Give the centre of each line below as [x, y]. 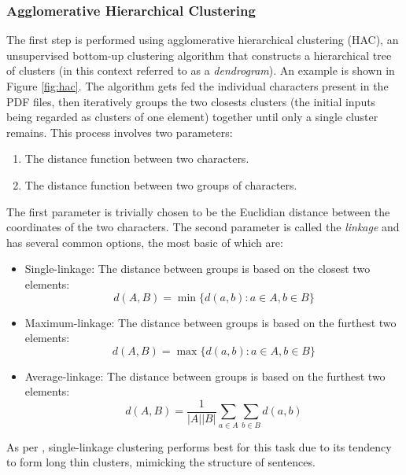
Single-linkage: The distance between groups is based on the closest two [197, 269]
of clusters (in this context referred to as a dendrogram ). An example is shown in [201, 70]
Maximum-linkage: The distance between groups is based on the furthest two [210, 322]
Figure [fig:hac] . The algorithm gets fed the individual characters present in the [197, 86]
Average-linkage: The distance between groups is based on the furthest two [205, 376]
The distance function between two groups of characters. [161, 184]
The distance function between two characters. [137, 158]
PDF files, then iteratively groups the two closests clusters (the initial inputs [191, 101]
